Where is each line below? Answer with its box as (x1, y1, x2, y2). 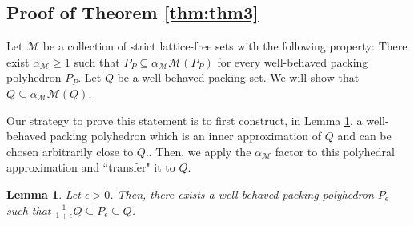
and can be (337, 127, 392, 144)
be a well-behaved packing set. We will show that (117, 69, 360, 86)
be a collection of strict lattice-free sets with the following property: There (42, 38, 408, 54)
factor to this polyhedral (275, 143, 395, 159)
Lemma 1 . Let (6, 185, 81, 202)
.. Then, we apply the (145, 143, 251, 159)
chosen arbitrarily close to (6, 143, 134, 159)
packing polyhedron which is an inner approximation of (50, 127, 322, 144)
